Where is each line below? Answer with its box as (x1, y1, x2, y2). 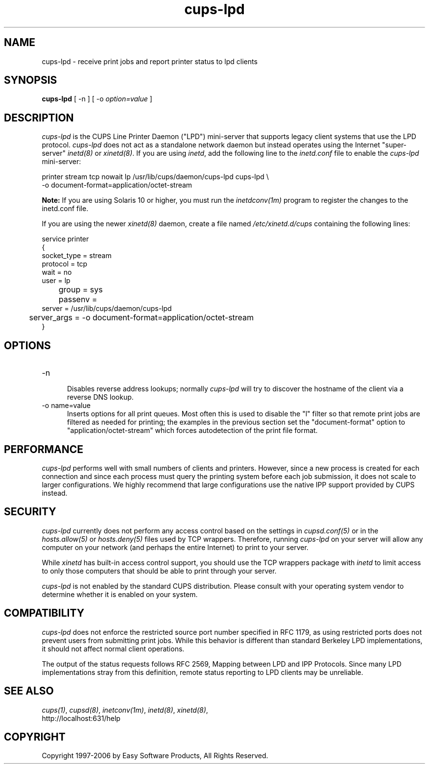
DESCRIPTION (4, 111, 74, 124)
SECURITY (4, 505, 56, 518)
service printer (42, 235, 89, 243)
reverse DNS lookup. (67, 393, 134, 402)
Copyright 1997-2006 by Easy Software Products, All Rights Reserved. (42, 751, 268, 760)
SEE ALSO (4, 685, 54, 697)
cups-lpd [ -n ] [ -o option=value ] (42, 95, 152, 103)
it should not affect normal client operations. (42, 644, 185, 653)
